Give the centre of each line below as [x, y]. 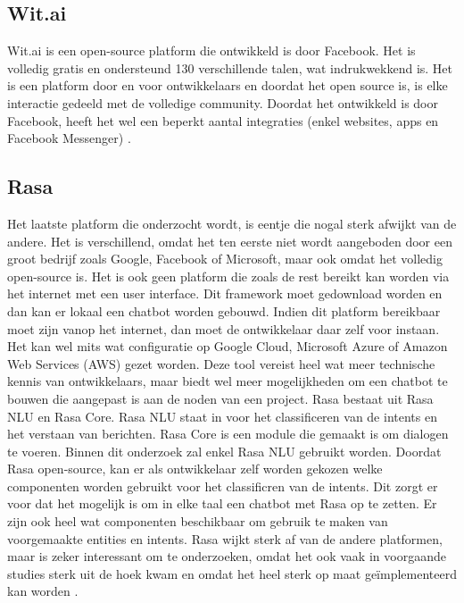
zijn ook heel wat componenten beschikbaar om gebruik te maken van [198, 521]
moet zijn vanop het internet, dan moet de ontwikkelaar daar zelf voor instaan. [224, 328]
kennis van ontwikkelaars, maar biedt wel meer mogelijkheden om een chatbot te [228, 381]
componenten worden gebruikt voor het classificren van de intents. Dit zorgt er [223, 486]
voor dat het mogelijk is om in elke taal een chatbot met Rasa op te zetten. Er [222, 503]
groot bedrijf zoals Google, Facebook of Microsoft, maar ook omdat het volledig [225, 259]
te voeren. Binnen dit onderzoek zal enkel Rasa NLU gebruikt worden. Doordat [224, 451]
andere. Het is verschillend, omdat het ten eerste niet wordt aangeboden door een [230, 241]
